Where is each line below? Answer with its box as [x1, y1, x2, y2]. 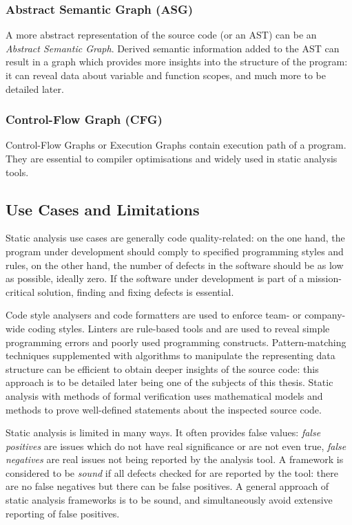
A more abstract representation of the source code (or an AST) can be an [6, 28, 317, 42]
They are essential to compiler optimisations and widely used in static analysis [6, 151, 338, 165]
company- [304, 308, 346, 322]
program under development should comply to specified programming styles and [6, 244, 344, 258]
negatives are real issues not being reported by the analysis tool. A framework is [6, 452, 344, 467]
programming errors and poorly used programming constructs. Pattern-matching [6, 334, 346, 349]
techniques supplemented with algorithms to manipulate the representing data [6, 348, 335, 363]
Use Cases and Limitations [6, 198, 200, 219]
